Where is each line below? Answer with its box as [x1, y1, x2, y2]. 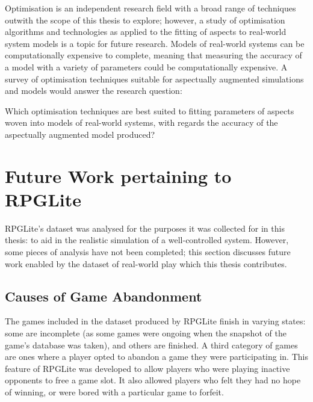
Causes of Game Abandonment [5, 286, 202, 305]
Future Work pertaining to [5, 163, 232, 188]
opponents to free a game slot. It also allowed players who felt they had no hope [5, 374, 301, 386]
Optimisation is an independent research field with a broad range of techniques [5, 2, 296, 14]
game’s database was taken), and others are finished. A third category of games [5, 338, 298, 351]
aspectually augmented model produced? [5, 128, 155, 140]
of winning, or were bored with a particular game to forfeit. [5, 385, 224, 398]
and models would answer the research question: [5, 84, 182, 97]
